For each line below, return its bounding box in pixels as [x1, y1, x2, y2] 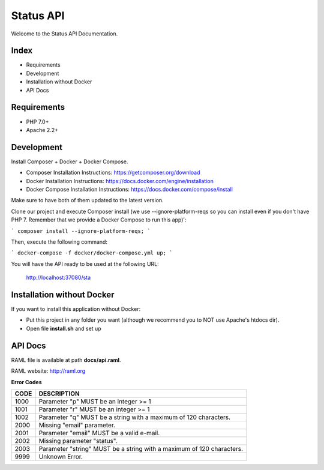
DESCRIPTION [38, 389, 80, 397]
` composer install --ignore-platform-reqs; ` [11, 227, 151, 234]
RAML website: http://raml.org [11, 367, 86, 375]
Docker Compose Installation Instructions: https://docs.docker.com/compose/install [26, 186, 233, 193]
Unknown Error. [38, 452, 83, 460]
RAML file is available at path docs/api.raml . [11, 356, 121, 363]
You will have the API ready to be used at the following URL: [11, 260, 159, 267]
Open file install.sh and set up [26, 325, 101, 332]
